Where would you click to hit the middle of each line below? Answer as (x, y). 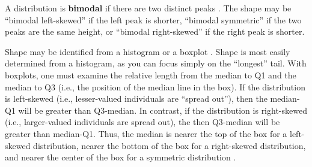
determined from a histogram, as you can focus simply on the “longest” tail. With (156, 63)
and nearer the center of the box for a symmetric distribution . (121, 157)
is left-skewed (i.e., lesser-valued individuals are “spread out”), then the (136, 98)
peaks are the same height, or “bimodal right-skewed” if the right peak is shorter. (155, 31)
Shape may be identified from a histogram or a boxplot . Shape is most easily (148, 51)
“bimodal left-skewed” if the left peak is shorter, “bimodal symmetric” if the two (153, 19)
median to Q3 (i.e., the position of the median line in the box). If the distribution (155, 86)
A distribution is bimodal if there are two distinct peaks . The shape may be (148, 8)
